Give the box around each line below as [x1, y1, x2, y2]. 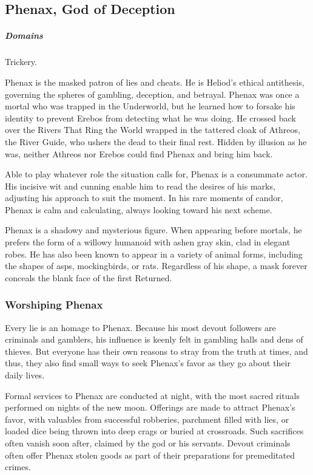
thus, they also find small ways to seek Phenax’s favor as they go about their [5, 357, 291, 369]
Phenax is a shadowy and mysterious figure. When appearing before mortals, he [5, 224, 302, 236]
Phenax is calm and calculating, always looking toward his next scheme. [5, 203, 272, 216]
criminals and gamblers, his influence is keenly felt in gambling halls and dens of [5, 333, 303, 346]
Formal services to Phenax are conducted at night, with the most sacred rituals [5, 389, 300, 402]
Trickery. [5, 55, 37, 68]
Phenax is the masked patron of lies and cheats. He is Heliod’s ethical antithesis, [5, 75, 305, 88]
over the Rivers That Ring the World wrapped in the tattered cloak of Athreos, [5, 123, 300, 136]
